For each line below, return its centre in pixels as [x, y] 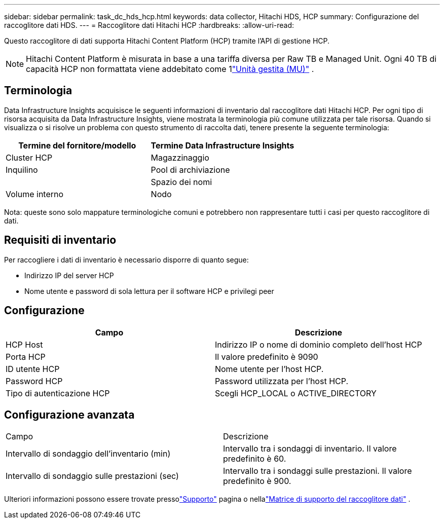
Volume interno [35, 194]
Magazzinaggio [180, 157]
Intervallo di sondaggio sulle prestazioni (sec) [92, 476]
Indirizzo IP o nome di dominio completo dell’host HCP [318, 344]
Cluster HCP [29, 157]
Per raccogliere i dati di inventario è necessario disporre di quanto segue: [126, 259]
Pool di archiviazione [190, 170]
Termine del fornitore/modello [77, 145]
